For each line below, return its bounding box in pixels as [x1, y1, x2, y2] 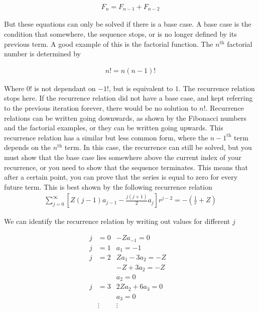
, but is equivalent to [109, 83, 173, 93]
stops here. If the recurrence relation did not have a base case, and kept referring [4, 93, 253, 103]
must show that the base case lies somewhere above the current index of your [4, 152, 242, 163]
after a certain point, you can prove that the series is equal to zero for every [4, 172, 238, 182]
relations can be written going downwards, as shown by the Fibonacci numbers [4, 112, 246, 123]
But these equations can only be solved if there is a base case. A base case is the [4, 19, 251, 29]
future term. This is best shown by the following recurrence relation [4, 181, 212, 192]
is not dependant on [34, 83, 96, 93]
